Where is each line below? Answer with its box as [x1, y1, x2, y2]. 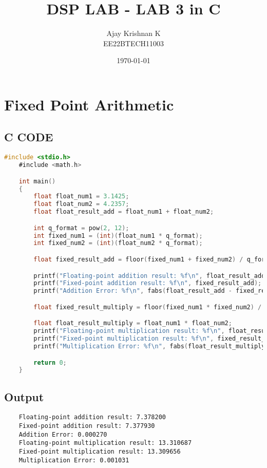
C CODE [4, 129, 53, 145]
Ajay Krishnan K [106, 28, 161, 39]
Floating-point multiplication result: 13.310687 [18, 439, 192, 447]
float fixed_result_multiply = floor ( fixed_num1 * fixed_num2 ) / [33, 303, 262, 311]
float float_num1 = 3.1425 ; [33, 193, 129, 200]
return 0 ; [33, 359, 67, 366]
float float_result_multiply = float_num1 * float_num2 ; [33, 320, 232, 327]
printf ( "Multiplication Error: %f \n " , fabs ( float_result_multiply [33, 342, 265, 350]
